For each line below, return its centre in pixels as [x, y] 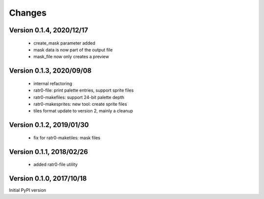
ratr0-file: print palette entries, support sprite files [84, 90]
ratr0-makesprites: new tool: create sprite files [80, 104]
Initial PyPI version [28, 190]
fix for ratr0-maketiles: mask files [67, 138]
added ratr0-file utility [55, 165]
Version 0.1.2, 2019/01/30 [49, 125]
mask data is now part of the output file [73, 50]
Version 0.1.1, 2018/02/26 [48, 152]
